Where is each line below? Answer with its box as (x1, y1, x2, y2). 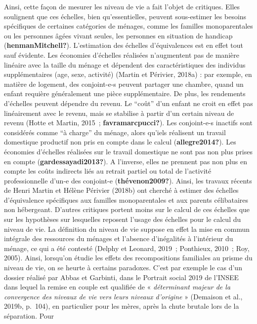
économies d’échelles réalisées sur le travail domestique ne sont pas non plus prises (4, 146, 253, 156)
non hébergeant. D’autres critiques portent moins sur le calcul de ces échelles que (4, 204, 250, 215)
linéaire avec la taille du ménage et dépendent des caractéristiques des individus (4, 59, 246, 70)
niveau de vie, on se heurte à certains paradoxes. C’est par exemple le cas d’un (4, 262, 242, 273)
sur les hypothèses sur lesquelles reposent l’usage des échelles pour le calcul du (4, 214, 241, 224)
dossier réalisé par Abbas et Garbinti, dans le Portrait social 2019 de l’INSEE (4, 272, 239, 282)
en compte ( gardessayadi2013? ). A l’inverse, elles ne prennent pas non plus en (4, 156, 247, 166)
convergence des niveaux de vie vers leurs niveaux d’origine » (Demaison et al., (4, 291, 243, 301)
